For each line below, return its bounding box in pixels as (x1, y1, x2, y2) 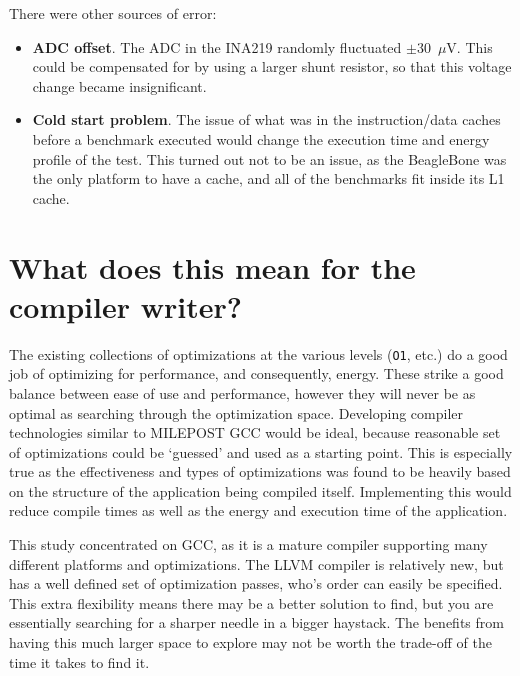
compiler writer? (9, 285, 242, 326)
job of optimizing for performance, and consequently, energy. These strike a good (9, 363, 504, 384)
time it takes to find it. (9, 651, 150, 672)
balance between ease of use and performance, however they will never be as (9, 382, 476, 403)
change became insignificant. (32, 75, 207, 96)
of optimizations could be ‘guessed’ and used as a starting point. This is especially (9, 441, 513, 462)
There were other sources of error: (9, 3, 217, 23)
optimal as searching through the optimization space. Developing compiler (9, 402, 463, 423)
